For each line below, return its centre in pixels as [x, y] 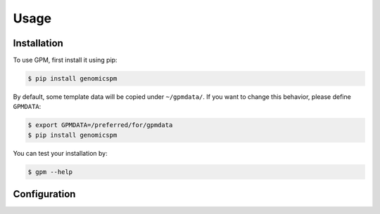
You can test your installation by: [61, 153]
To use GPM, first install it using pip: [65, 60]
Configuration [44, 194]
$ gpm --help [50, 172]
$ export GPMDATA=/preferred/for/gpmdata [100, 125]
